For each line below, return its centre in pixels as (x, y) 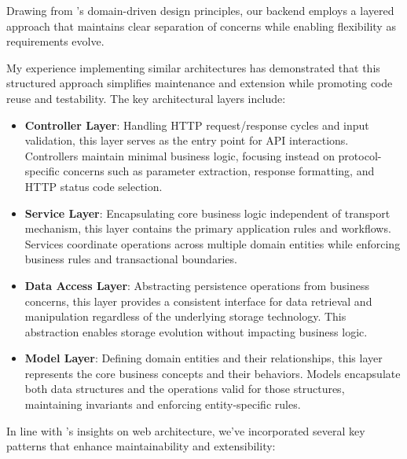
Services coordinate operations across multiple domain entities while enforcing (213, 243)
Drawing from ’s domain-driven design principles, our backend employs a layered (200, 10)
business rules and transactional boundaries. (131, 259)
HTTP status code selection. (93, 186)
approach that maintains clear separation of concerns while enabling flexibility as (201, 26)
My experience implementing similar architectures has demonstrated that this (193, 67)
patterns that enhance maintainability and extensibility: (141, 446)
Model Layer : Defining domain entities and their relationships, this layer (203, 358)
